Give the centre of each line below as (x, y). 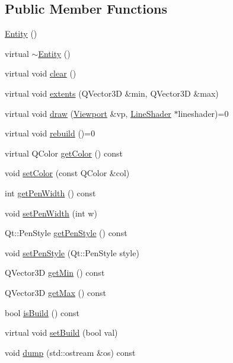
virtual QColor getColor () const (64, 153)
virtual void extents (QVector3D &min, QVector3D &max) (112, 93)
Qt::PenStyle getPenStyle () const (66, 233)
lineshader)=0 (203, 113)
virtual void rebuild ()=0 (50, 133)
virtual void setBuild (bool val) (61, 332)
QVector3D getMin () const (55, 273)
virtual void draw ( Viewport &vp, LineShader (88, 113)
